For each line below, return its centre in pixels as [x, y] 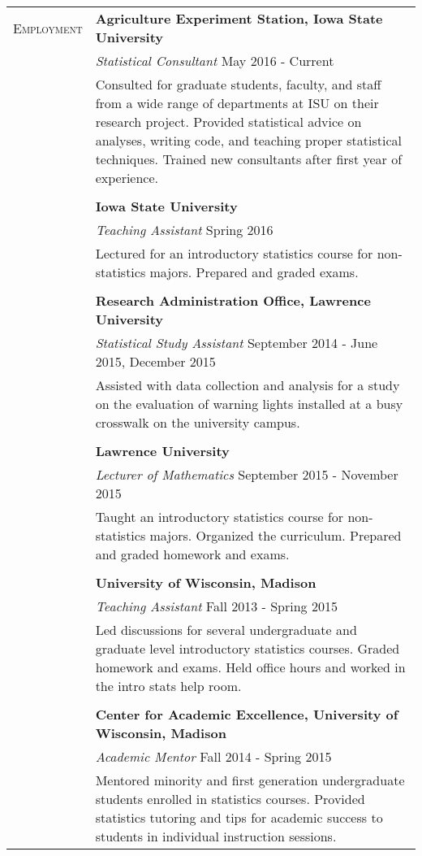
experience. [127, 178]
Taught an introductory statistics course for [220, 517]
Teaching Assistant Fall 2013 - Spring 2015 [216, 606]
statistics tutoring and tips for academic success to [239, 817]
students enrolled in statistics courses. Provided [230, 799]
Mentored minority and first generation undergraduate [250, 780]
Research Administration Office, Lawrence [233, 300]
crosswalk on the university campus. [198, 422]
